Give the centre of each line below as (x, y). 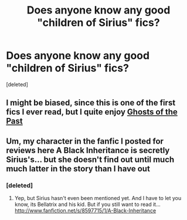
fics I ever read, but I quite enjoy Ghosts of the (92, 112)
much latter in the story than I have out (78, 169)
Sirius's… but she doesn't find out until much (90, 159)
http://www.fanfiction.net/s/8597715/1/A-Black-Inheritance (85, 211)
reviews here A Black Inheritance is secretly (88, 150)
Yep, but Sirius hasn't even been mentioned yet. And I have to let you (98, 198)
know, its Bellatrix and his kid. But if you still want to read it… (88, 204)
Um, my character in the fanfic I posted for (85, 141)
